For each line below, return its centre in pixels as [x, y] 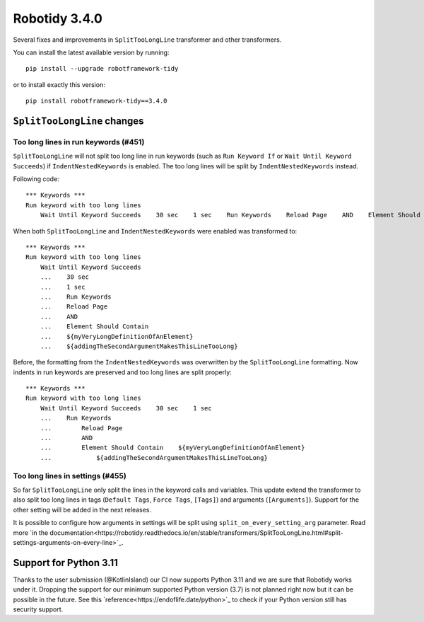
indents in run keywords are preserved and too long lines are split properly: [123, 372]
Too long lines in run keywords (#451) [79, 142]
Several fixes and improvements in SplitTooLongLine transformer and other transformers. [147, 40]
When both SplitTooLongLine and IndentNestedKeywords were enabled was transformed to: [155, 231]
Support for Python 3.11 [65, 563]
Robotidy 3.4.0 [58, 18]
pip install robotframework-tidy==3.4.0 [96, 101]
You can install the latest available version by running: [91, 52]
